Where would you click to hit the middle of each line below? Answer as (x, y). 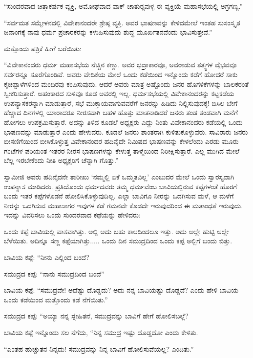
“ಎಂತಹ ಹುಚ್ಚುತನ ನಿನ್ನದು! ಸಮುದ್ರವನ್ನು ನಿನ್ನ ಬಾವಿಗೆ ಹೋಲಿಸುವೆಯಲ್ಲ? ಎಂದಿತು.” (99, 348)
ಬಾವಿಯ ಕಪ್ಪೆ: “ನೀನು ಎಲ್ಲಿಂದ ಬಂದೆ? (47, 257)
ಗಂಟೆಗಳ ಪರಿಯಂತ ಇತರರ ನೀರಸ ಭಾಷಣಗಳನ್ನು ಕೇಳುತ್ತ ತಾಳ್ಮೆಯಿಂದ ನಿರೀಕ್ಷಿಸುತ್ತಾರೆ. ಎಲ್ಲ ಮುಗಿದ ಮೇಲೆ (122, 150)
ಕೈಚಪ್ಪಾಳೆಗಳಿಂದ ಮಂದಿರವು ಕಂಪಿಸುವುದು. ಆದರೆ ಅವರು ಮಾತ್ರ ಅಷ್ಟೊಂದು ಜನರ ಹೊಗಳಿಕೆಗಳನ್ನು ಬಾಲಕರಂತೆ (126, 84)
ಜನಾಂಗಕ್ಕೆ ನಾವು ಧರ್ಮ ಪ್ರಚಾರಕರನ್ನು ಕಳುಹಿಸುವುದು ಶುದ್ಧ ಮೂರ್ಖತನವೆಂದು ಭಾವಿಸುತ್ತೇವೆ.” (108, 32)
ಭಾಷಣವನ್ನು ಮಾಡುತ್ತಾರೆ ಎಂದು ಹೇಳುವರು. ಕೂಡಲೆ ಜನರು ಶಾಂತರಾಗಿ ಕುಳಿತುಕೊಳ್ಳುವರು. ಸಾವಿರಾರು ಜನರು (126, 131)
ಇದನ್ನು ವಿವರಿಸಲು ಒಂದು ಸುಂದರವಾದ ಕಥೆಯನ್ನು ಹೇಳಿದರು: (72, 215)
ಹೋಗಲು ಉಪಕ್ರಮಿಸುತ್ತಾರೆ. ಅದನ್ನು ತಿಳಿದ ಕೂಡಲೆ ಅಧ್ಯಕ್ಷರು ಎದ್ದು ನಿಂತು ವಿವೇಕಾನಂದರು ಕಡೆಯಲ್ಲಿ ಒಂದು (123, 122)
